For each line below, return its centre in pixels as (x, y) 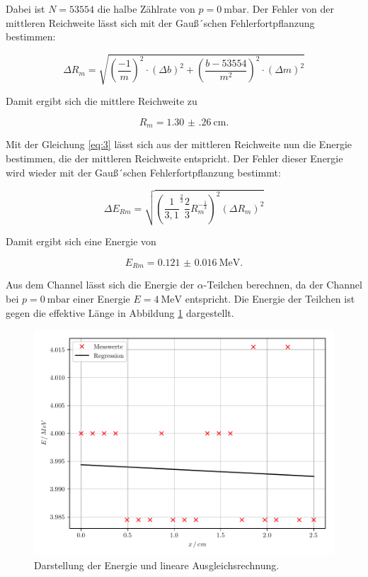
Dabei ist (25, 9)
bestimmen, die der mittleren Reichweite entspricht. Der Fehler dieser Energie (174, 158)
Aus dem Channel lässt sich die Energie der (100, 285)
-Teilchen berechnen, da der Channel (283, 285)
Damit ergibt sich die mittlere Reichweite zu (102, 101)
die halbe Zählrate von (146, 9)
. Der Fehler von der (291, 9)
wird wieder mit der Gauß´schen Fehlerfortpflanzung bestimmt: (143, 172)
